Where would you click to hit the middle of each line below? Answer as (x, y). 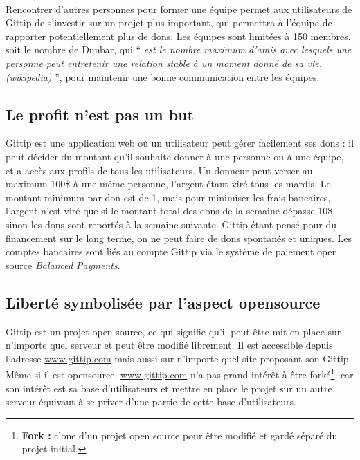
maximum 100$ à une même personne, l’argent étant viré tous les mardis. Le (168, 184)
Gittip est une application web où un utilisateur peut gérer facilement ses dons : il (180, 143)
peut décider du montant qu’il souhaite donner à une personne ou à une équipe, (175, 156)
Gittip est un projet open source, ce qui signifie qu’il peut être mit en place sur (173, 331)
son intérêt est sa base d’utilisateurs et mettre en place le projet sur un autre (169, 388)
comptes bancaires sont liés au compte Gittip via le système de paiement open (172, 251)
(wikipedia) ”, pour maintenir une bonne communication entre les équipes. (163, 76)
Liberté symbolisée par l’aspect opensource (163, 302)
